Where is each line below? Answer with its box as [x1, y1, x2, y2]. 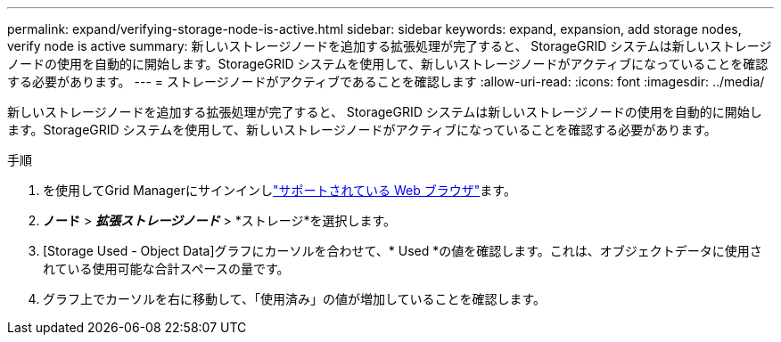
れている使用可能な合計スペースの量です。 [43, 261, 290, 276]
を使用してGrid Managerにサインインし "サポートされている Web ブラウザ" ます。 [43, 183, 516, 198]
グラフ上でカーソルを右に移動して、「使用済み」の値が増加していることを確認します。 [43, 291, 547, 306]
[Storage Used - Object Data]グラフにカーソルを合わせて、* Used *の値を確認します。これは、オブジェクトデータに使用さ [43, 243, 762, 258]
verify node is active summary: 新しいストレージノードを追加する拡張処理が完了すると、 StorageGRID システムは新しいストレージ [7, 38, 772, 53]
